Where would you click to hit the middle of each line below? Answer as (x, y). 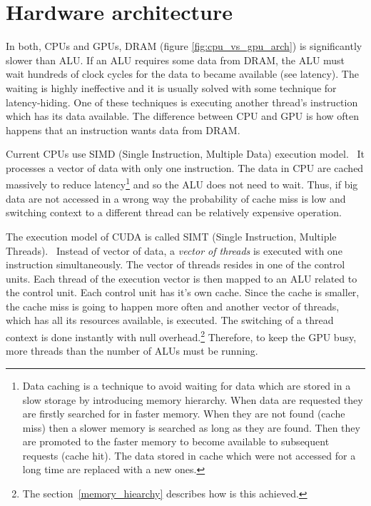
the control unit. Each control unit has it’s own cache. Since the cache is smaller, (183, 292)
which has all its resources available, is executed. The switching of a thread (170, 320)
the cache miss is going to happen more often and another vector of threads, (173, 306)
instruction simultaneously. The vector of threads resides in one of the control (176, 264)
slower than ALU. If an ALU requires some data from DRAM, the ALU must (176, 60)
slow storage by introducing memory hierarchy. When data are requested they (193, 399)
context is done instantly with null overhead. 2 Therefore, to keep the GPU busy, (181, 336)
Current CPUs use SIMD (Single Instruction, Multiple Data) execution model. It (185, 154)
